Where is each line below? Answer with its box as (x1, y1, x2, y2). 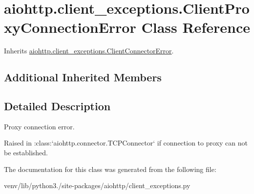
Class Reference (141, 17, 250, 37)
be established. (4, 147, 48, 158)
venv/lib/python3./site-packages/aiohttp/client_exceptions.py (4, 180, 190, 191)
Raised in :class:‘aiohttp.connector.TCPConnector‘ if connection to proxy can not (4, 138, 248, 148)
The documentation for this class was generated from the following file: (4, 164, 216, 174)
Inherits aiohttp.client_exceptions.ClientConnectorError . (4, 46, 174, 56)
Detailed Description (4, 98, 111, 114)
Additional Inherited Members (4, 70, 162, 85)
